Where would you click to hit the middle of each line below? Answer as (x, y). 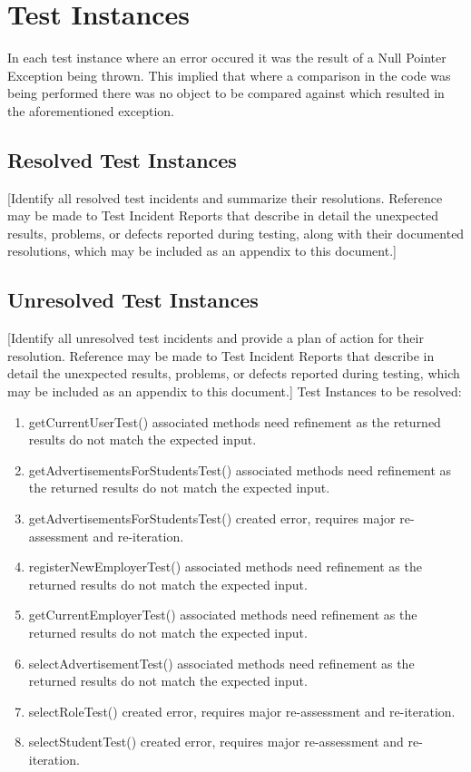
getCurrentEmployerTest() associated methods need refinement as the (223, 615)
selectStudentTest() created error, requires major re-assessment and (216, 742)
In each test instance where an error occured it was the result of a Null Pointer (227, 58)
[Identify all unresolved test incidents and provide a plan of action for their (216, 338)
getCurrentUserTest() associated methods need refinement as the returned (235, 421)
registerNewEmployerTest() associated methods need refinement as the (225, 567)
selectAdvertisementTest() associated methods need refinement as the (221, 663)
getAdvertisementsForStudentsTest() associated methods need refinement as (240, 469)
